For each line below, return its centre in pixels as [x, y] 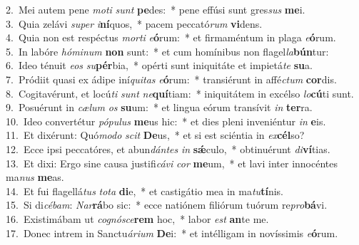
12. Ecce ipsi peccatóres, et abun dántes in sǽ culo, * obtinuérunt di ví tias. [168, 148]
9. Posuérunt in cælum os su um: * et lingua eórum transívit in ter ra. [159, 107]
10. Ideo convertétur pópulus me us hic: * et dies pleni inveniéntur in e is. [166, 121]
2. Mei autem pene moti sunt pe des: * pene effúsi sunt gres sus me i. [156, 9]
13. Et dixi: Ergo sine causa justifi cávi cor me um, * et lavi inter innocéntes [172, 163]
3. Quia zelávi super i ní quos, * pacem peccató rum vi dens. [134, 23]
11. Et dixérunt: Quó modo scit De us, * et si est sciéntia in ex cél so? [155, 135]
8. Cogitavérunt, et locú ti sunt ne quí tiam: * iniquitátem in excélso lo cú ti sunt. [180, 93]
